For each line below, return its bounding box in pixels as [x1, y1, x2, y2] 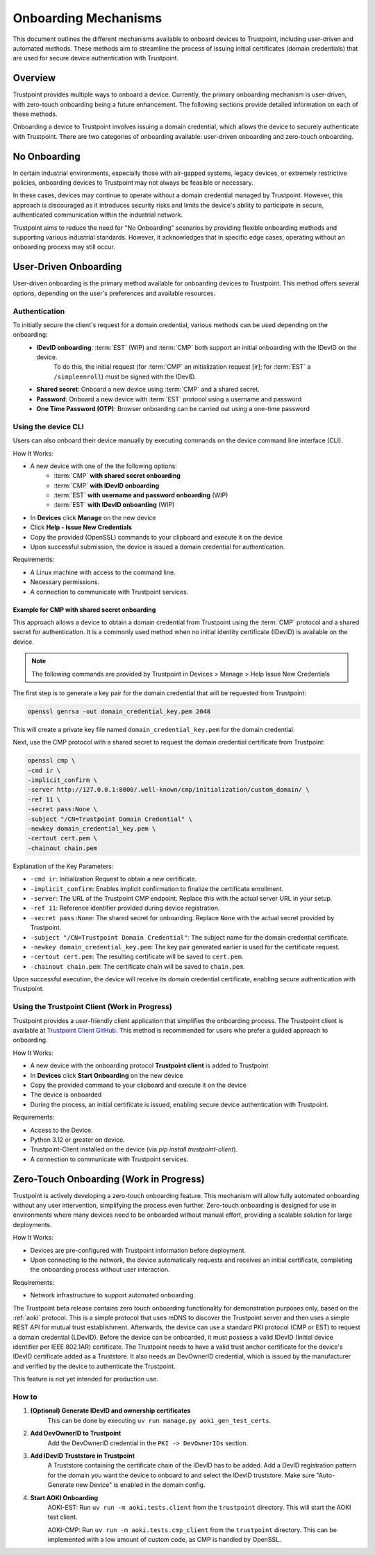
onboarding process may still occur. [12, 243, 116, 251]
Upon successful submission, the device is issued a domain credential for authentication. [30, 542, 285, 551]
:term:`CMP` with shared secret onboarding [53, 472, 181, 480]
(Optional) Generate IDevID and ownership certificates [30, 1406, 191, 1415]
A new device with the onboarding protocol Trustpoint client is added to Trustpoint [30, 1061, 269, 1070]
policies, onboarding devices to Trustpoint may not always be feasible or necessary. [12, 178, 253, 187]
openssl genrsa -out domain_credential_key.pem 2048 [27, 707, 211, 715]
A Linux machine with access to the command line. [30, 568, 176, 576]
